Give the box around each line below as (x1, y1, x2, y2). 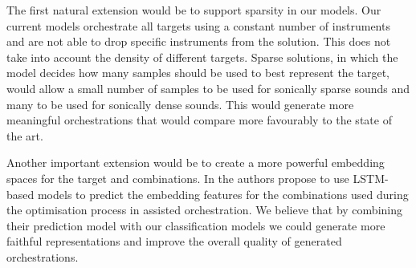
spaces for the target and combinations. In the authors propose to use (6, 169, 349, 186)
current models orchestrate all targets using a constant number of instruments (6, 17, 390, 34)
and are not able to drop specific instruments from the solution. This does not (6, 33, 391, 50)
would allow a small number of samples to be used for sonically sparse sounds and (6, 79, 410, 96)
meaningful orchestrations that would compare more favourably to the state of (6, 112, 392, 128)
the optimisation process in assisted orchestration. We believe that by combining (6, 201, 402, 218)
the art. (6, 127, 43, 144)
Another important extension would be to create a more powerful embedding (6, 154, 385, 171)
